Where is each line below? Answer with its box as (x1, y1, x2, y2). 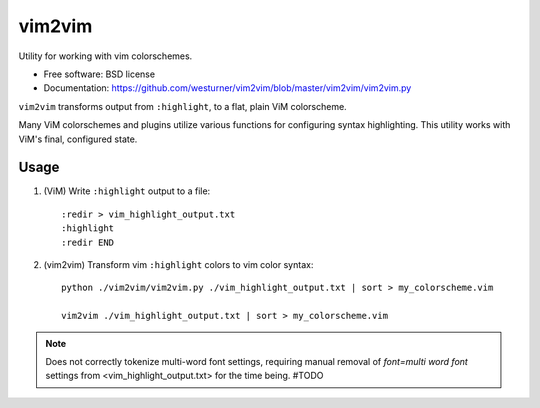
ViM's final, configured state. (18, 133, 138, 145)
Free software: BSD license (43, 68, 155, 80)
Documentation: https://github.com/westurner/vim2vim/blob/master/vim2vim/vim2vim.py (43, 82, 412, 94)
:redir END (61, 236, 115, 248)
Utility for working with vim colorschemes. (18, 50, 193, 62)
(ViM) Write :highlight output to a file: (43, 185, 211, 197)
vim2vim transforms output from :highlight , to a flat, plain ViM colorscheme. (18, 100, 347, 112)
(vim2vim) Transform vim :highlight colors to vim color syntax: (43, 258, 314, 270)
